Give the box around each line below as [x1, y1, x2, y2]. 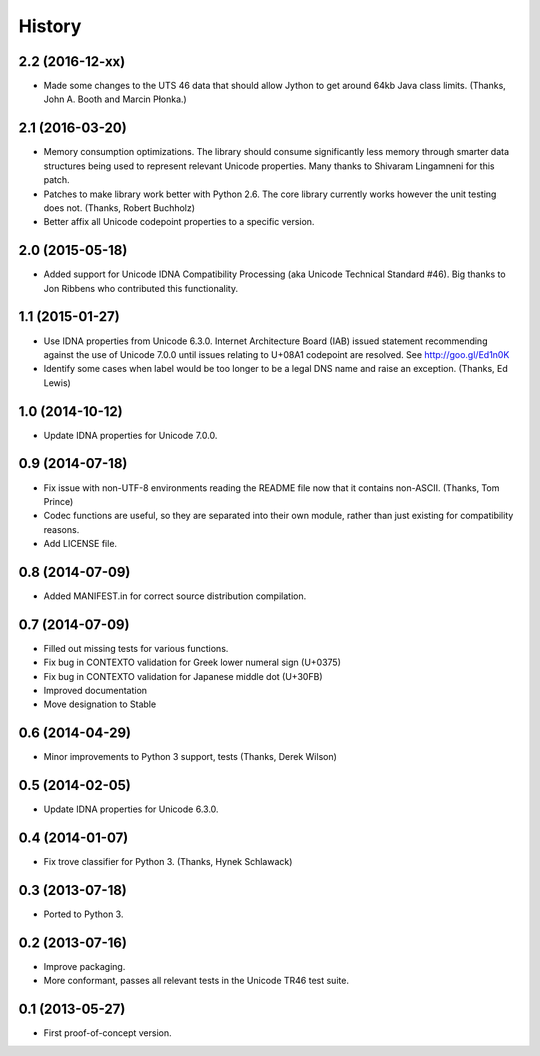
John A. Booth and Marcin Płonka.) [43, 93, 187, 105]
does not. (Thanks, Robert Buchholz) [43, 201, 195, 214]
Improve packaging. [43, 960, 126, 972]
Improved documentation [43, 685, 148, 697]
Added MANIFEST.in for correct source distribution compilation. [43, 590, 307, 602]
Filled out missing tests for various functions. [43, 642, 229, 654]
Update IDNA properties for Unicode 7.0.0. [43, 429, 218, 441]
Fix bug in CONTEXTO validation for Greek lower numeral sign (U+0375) [43, 656, 342, 669]
